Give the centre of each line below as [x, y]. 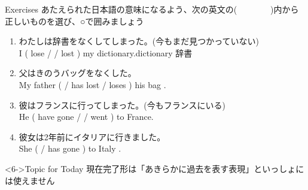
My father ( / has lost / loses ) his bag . [92, 84]
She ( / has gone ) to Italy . [70, 148]
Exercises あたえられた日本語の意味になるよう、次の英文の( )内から [152, 9]
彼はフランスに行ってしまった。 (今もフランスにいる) [122, 105]
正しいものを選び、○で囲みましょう [74, 21]
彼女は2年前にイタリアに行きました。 [92, 136]
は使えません [30, 180]
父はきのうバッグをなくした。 [77, 73]
